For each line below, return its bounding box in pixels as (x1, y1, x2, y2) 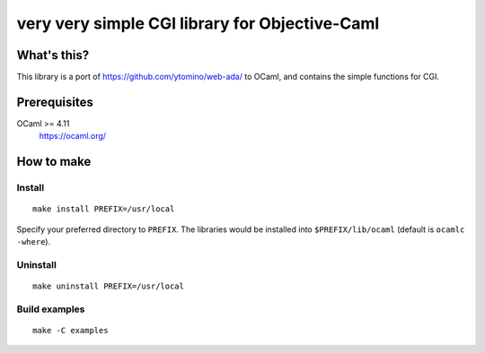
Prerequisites (16, 94, 93, 109)
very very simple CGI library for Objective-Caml (16, 13, 380, 33)
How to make (16, 154, 92, 169)
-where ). (16, 237, 51, 247)
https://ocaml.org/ (39, 131, 107, 142)
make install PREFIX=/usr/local (32, 204, 175, 214)
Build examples (16, 303, 85, 315)
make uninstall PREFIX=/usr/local (32, 281, 184, 291)
